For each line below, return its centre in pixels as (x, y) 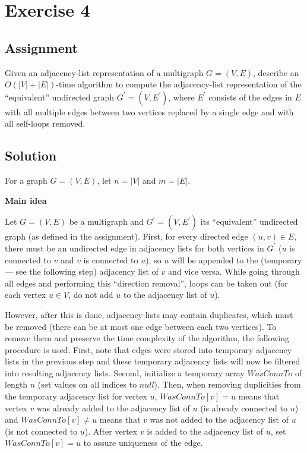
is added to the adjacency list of (205, 431)
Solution (31, 155)
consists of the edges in (250, 97)
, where (181, 97)
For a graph (26, 180)
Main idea (26, 200)
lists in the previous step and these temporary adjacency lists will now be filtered (153, 361)
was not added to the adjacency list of (219, 419)
